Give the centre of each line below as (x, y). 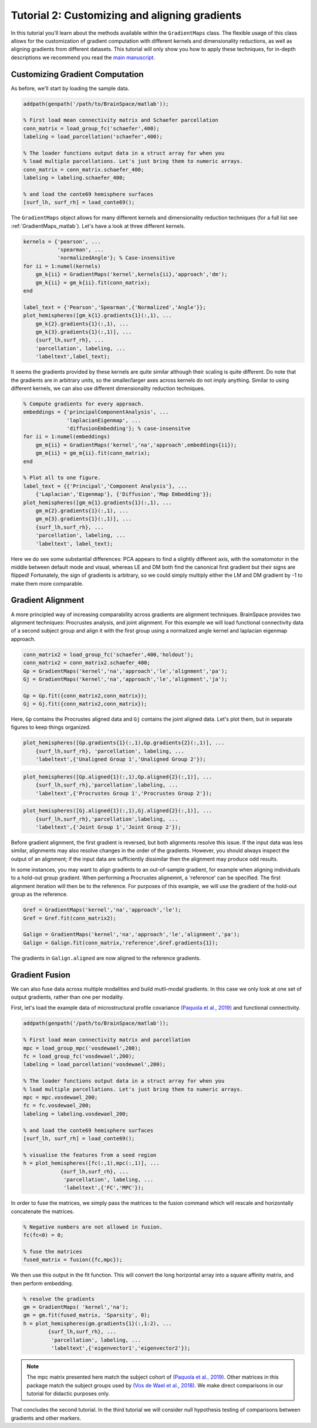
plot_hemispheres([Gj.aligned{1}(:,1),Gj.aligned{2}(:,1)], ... (118, 811)
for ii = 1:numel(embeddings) (67, 437)
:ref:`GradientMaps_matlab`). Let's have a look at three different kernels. (98, 226)
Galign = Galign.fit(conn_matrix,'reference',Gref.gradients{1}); (121, 943)
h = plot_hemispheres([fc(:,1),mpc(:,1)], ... (91, 1163)
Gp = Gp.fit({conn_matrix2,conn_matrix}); (85, 695)
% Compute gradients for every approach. (84, 404)
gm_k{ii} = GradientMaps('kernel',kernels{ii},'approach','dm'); (131, 274)
